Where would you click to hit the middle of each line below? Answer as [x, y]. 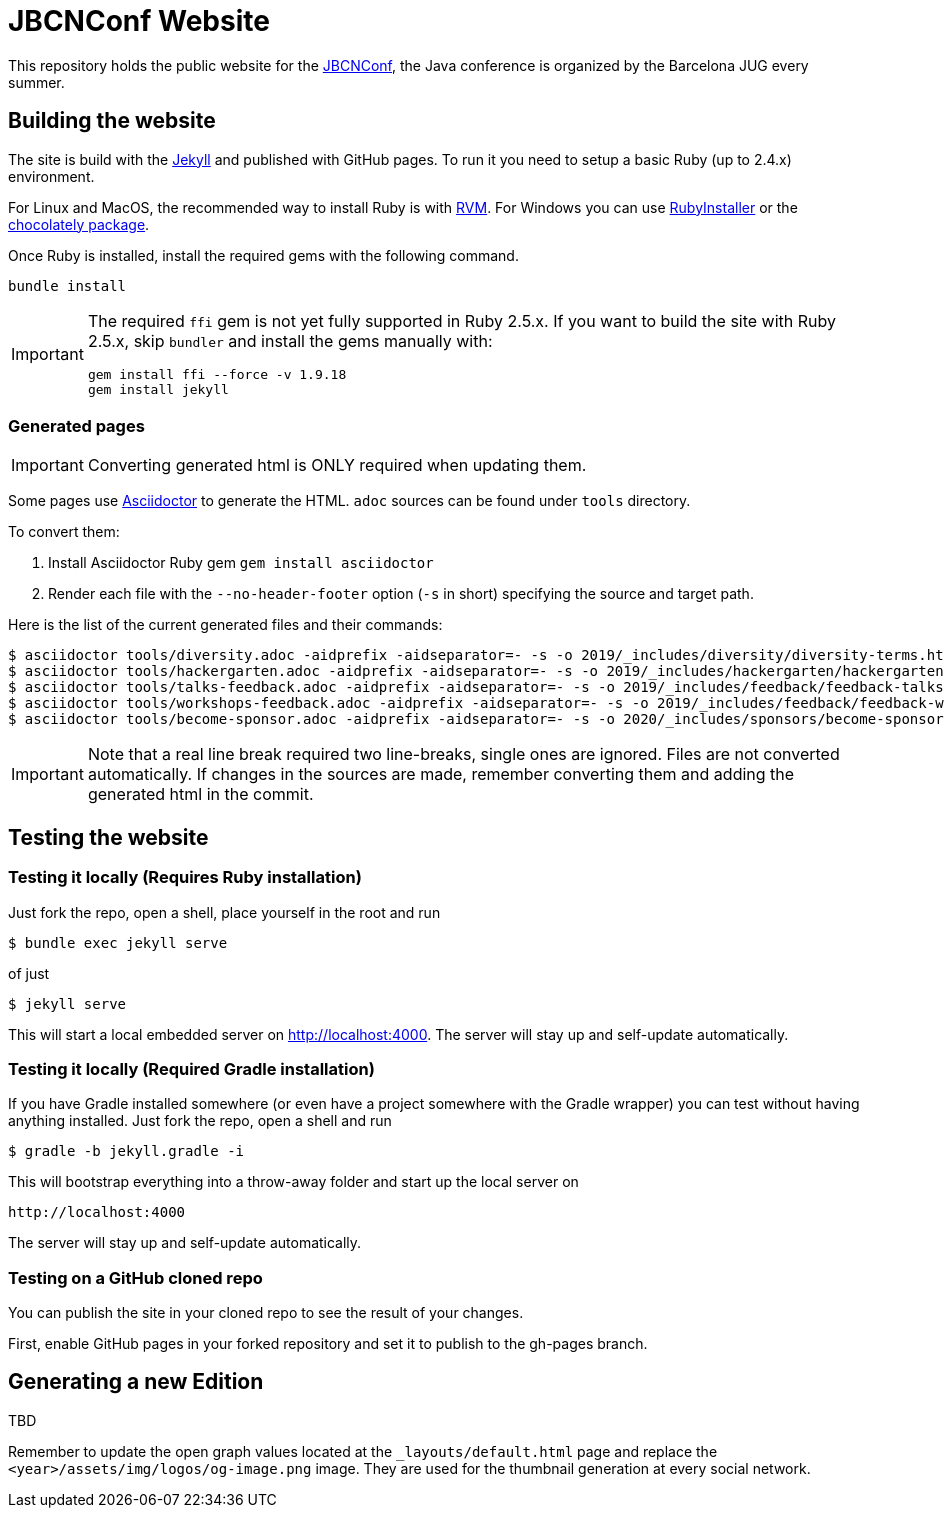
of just [29, 973]
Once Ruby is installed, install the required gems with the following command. [263, 255]
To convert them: [64, 532]
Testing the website [108, 837]
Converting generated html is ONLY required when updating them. [337, 465]
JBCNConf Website [139, 21]
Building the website [112, 121]
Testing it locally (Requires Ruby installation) [185, 877]
